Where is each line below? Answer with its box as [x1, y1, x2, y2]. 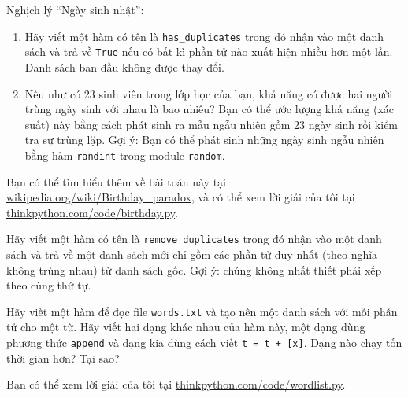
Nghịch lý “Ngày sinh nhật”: [6, 2, 144, 17]
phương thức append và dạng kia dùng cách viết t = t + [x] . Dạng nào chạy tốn [6, 334, 402, 350]
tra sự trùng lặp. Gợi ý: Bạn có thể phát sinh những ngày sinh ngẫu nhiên [24, 131, 384, 148]
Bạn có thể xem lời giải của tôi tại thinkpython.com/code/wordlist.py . [6, 376, 346, 392]
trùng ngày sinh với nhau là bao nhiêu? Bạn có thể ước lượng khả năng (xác [24, 101, 394, 117]
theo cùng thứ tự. [6, 277, 91, 293]
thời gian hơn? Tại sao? [6, 349, 120, 366]
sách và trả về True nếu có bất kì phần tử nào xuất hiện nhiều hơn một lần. [24, 43, 393, 60]
